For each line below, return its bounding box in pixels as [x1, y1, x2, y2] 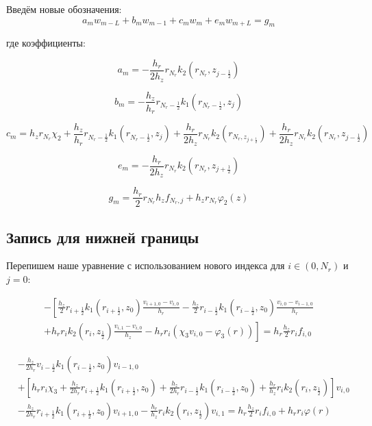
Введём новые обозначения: [6, 2, 122, 16]
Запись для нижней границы [6, 226, 199, 247]
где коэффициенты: [6, 36, 86, 50]
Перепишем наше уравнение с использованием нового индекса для [6, 258, 285, 273]
